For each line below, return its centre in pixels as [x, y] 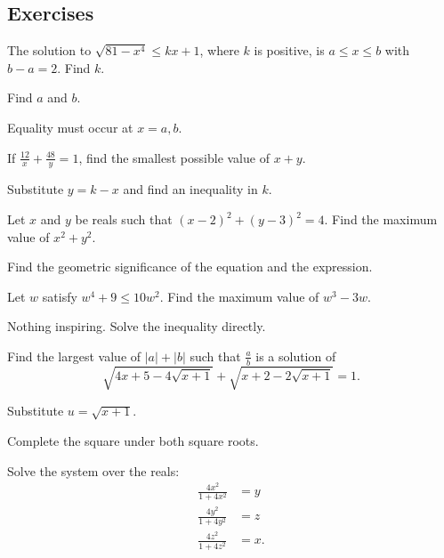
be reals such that [124, 219]
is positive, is [289, 50]
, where [219, 50]
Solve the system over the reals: [93, 470]
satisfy [60, 296]
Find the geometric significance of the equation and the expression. [190, 267]
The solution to [49, 50]
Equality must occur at [70, 127]
